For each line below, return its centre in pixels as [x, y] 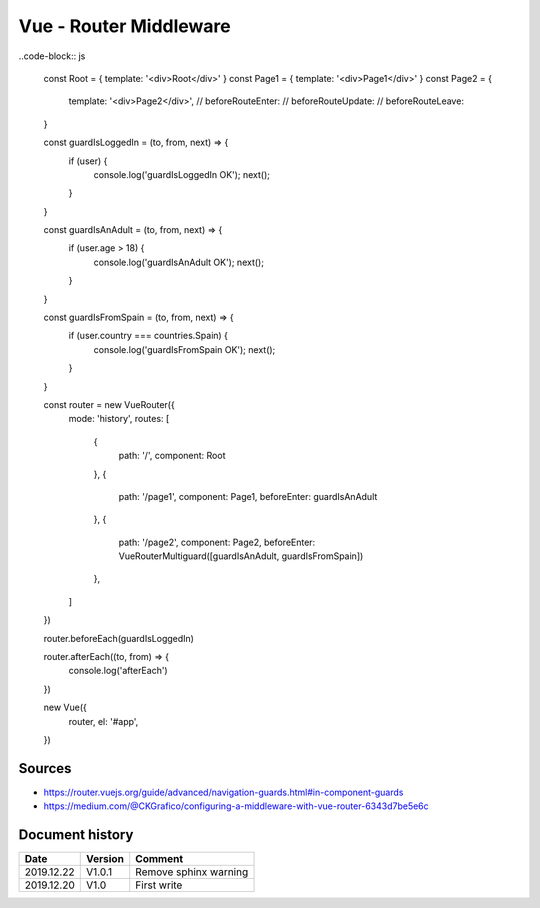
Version [105, 859]
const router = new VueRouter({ [109, 404]
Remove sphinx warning [192, 872]
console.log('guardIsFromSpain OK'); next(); [184, 349]
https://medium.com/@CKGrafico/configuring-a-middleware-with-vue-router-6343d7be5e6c [236, 806]
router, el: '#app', [103, 721]
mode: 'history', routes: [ [119, 419]
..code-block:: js [52, 56]
